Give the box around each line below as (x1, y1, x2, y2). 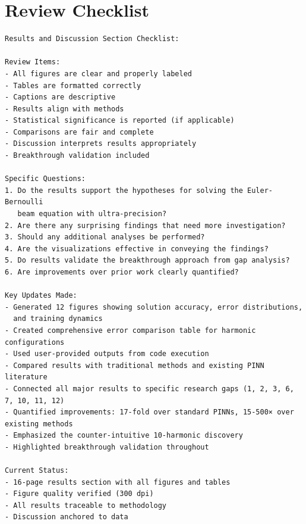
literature (5, 373, 48, 382)
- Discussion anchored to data (5, 513, 128, 522)
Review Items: (5, 58, 61, 67)
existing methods (5, 419, 73, 428)
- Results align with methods (5, 104, 124, 113)
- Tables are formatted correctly (5, 81, 141, 90)
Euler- (247, 186, 273, 195)
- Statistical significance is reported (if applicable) (5, 116, 235, 125)
